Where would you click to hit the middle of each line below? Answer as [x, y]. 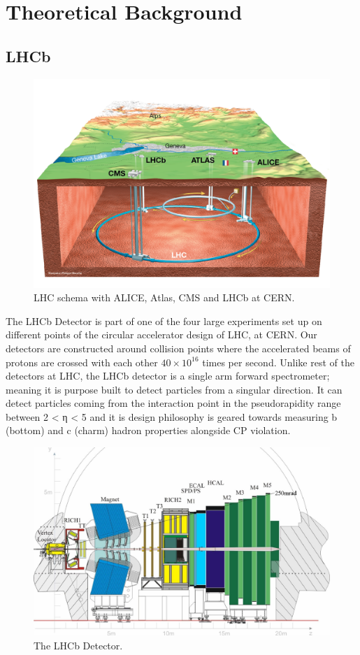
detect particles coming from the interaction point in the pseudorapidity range [173, 403]
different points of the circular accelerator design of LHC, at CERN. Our [161, 334]
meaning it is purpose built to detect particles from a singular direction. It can [174, 389]
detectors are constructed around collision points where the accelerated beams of [178, 348]
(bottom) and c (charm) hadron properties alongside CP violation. [148, 430]
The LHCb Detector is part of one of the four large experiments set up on [164, 321]
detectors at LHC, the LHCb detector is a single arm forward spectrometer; [168, 376]
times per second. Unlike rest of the [278, 362]
